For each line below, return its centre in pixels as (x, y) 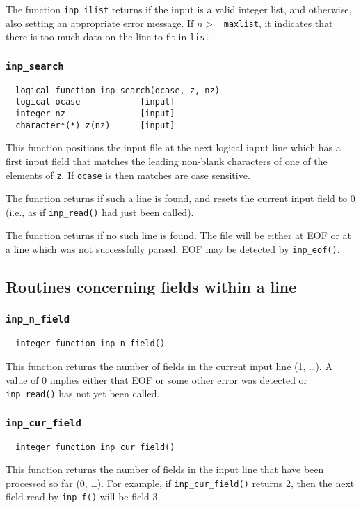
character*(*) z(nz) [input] (95, 125)
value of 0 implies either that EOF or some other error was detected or (157, 379)
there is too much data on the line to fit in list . (109, 37)
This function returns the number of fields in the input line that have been (165, 469)
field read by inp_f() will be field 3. (83, 497)
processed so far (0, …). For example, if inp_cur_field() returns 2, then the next (180, 483)
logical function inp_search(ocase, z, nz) (118, 90)
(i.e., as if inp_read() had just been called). (100, 211)
